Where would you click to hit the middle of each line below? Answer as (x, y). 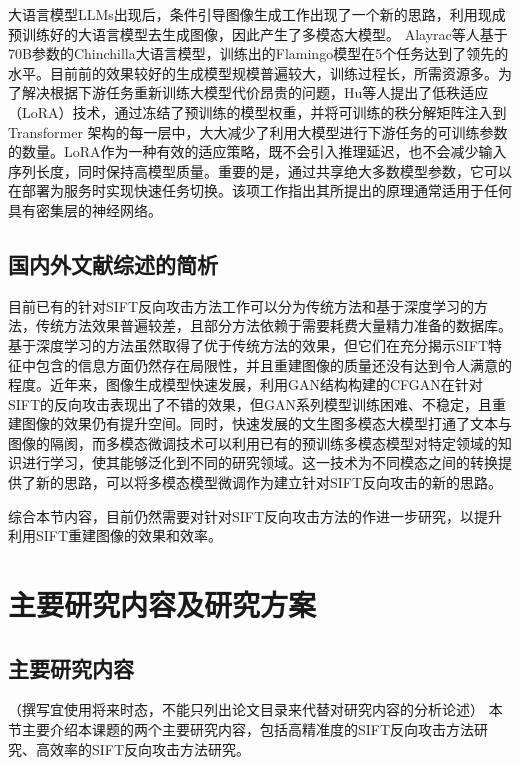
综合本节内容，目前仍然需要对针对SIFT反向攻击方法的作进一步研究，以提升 (255, 515)
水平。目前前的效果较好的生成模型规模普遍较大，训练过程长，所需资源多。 (253, 72)
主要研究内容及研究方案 (162, 604)
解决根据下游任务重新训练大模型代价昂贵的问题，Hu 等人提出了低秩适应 (255, 92)
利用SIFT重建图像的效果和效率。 (115, 535)
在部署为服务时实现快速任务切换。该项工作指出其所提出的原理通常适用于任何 (260, 190)
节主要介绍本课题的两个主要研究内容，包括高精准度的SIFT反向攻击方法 (241, 729)
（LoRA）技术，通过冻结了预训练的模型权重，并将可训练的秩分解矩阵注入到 (257, 111)
